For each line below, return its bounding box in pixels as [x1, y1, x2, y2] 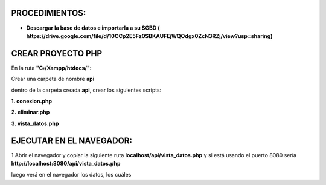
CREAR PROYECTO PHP [11, 48, 103, 59]
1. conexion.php [11, 97, 53, 105]
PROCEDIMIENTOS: [11, 8, 86, 18]
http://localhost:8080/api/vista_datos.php [11, 160, 121, 167]
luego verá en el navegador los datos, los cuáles [11, 171, 132, 178]
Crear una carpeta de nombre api [11, 76, 95, 83]
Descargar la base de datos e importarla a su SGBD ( [26, 24, 160, 31]
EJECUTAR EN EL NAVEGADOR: [11, 135, 133, 146]
